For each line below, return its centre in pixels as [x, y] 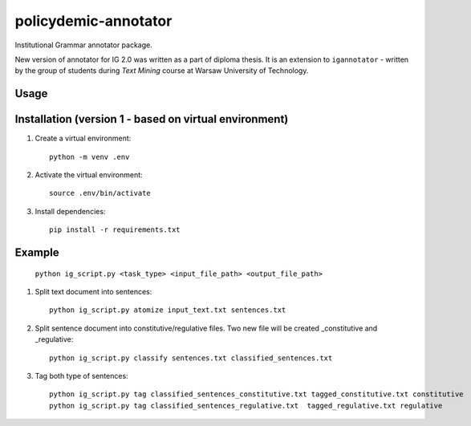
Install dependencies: [70, 211]
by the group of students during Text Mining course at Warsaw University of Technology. [162, 71]
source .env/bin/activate [100, 193]
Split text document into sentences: [93, 292]
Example [37, 253]
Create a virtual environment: [83, 138]
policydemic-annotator [93, 21]
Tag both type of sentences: [81, 375]
